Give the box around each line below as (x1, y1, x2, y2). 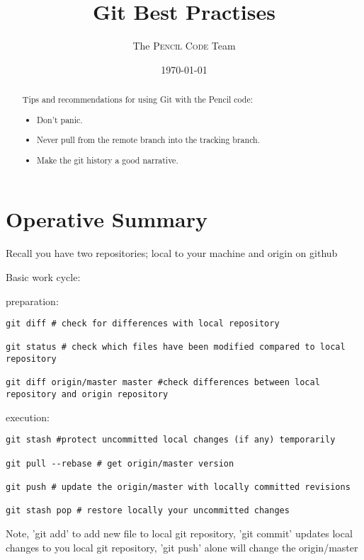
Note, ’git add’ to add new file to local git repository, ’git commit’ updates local (6, 525, 353, 540)
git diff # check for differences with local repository (6, 319, 280, 329)
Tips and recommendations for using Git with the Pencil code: (22, 93, 253, 105)
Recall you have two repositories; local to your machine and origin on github (6, 246, 338, 261)
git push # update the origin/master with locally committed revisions (6, 481, 351, 492)
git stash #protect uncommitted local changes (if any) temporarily (6, 435, 336, 445)
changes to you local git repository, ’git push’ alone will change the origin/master (6, 539, 358, 554)
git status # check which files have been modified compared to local (6, 342, 346, 353)
